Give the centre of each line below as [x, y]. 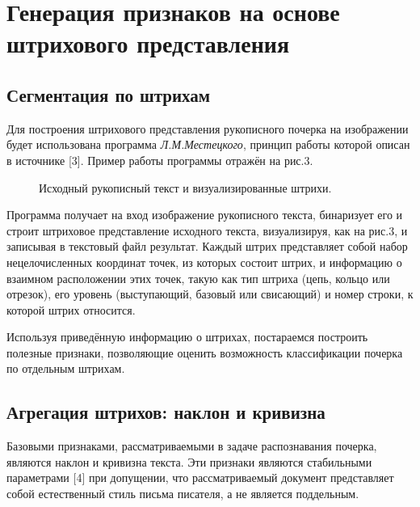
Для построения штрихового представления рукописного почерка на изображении [208, 128]
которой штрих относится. [71, 309]
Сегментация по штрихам [109, 94]
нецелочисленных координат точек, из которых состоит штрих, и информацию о [204, 262]
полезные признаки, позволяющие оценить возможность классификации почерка [205, 352]
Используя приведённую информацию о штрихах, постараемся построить [187, 337]
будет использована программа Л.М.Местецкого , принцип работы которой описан [208, 144]
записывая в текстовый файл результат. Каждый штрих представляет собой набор [207, 246]
